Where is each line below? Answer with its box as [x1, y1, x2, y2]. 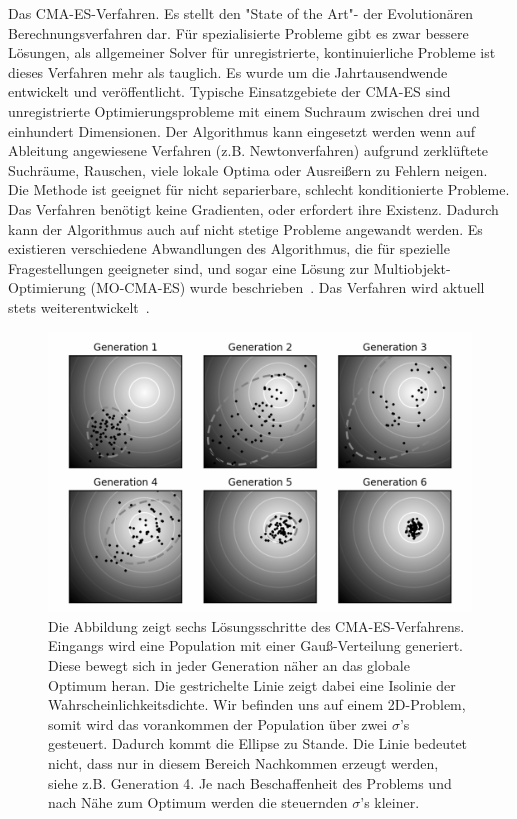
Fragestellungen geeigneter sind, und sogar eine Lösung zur [8, 257, 369, 278]
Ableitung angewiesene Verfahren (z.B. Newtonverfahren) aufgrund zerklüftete [8, 140, 489, 161]
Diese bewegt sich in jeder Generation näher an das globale [48, 655, 410, 676]
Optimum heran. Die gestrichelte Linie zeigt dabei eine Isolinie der [48, 674, 456, 695]
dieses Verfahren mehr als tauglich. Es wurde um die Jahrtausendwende [8, 61, 448, 82]
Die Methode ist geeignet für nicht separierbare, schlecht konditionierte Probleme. [8, 179, 510, 200]
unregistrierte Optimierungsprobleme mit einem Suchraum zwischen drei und [8, 100, 480, 121]
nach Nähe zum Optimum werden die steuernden [48, 792, 348, 813]
